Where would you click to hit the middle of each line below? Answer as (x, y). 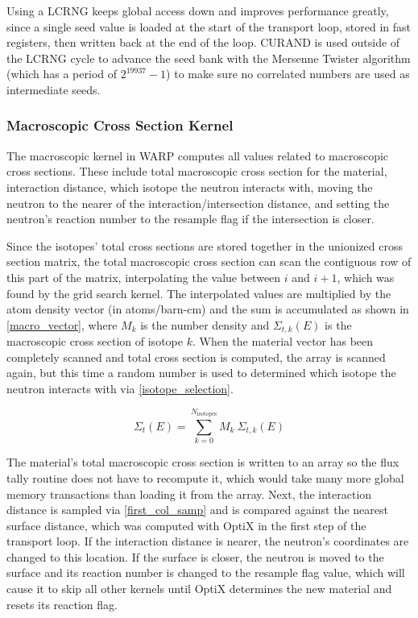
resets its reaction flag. (62, 604)
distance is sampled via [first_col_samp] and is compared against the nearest (198, 510)
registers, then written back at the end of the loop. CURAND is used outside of (203, 42)
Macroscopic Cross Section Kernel (120, 125)
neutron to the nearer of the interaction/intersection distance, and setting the (198, 203)
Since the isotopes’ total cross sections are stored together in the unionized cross (205, 245)
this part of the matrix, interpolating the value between (144, 277)
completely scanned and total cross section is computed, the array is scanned (196, 357)
